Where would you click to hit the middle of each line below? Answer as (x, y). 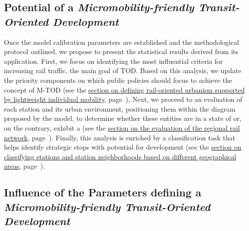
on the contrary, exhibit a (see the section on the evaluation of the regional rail (122, 127)
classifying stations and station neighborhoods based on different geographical (120, 156)
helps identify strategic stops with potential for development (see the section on (123, 147)
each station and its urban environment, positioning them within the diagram (120, 108)
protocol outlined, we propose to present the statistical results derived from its (121, 51)
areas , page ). (25, 166)
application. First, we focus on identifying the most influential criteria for (114, 61)
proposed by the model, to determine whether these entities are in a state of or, (123, 118)
